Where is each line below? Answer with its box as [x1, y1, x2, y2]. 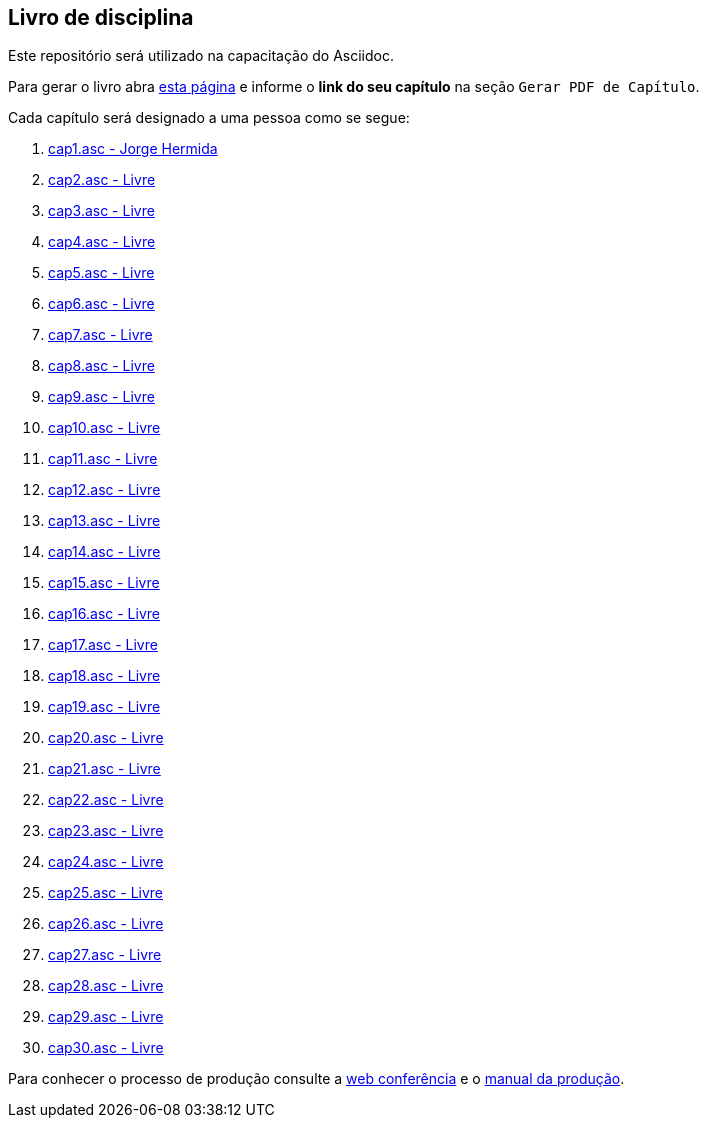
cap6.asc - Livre [48, 295, 155, 313]
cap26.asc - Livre [48, 915, 164, 933]
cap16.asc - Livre [48, 605, 160, 623]
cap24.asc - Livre [48, 853, 164, 871]
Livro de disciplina [8, 5, 194, 30]
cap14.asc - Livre [48, 543, 161, 561]
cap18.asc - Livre [48, 667, 161, 685]
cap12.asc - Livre [48, 481, 161, 499]
